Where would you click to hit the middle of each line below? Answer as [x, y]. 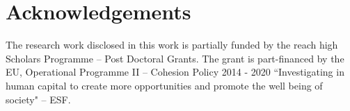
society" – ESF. [38, 99]
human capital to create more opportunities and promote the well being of [164, 85]
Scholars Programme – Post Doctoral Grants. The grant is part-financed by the [175, 58]
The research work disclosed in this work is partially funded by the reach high [172, 45]
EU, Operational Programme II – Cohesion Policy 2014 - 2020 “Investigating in [175, 72]
